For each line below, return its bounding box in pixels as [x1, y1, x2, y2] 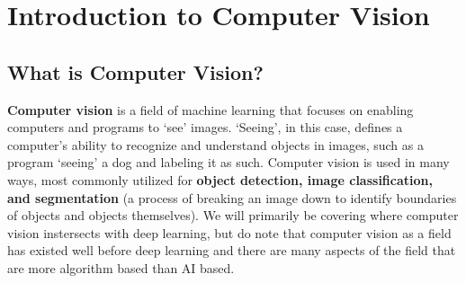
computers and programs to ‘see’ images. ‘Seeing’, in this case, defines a [7, 118, 403, 137]
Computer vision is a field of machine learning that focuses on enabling [7, 100, 414, 119]
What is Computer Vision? [7, 57, 264, 85]
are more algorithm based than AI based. [7, 258, 235, 277]
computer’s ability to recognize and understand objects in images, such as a [7, 135, 424, 154]
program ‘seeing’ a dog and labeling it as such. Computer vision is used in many [7, 153, 450, 172]
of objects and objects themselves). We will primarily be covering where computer [7, 206, 459, 225]
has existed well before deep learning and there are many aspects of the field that [7, 241, 456, 260]
